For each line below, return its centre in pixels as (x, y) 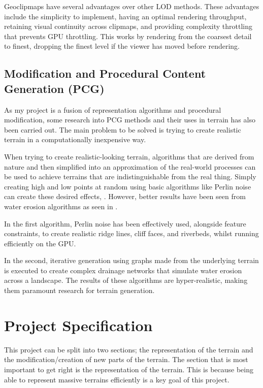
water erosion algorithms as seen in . (61, 206)
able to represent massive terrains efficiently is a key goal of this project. (117, 379)
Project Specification (78, 325)
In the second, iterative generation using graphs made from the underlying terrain (131, 260)
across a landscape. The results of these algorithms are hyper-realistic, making (126, 280)
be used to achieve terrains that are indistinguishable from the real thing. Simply (130, 176)
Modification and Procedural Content (105, 73)
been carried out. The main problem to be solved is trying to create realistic (123, 129)
